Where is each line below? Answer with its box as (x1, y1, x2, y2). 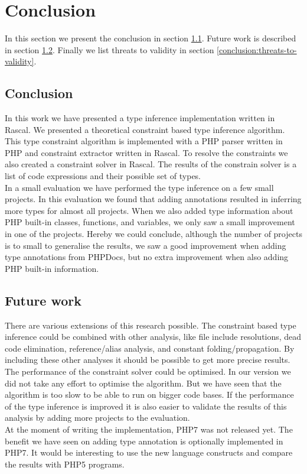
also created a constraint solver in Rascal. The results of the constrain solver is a (5, 158, 297, 170)
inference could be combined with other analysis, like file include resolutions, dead (5, 330, 302, 343)
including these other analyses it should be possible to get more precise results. (5, 353, 290, 366)
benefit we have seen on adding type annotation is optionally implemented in (5, 434, 283, 447)
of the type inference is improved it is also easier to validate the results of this (5, 400, 287, 412)
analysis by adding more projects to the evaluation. (5, 411, 190, 424)
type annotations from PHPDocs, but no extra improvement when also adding (5, 251, 289, 263)
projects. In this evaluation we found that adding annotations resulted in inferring (5, 193, 302, 205)
